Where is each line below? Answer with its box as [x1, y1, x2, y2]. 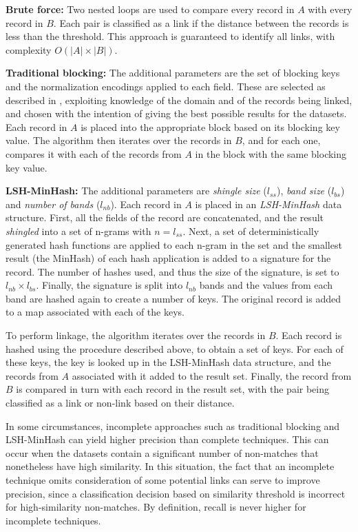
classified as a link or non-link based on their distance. [6, 396, 235, 410]
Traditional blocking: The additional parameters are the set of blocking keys [6, 65, 340, 80]
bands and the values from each [199, 278, 333, 292]
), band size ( [276, 183, 332, 198]
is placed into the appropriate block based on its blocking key [81, 119, 340, 134]
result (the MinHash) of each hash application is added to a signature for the [6, 251, 331, 265]
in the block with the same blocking [195, 146, 347, 161]
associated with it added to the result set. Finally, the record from [72, 368, 352, 382]
